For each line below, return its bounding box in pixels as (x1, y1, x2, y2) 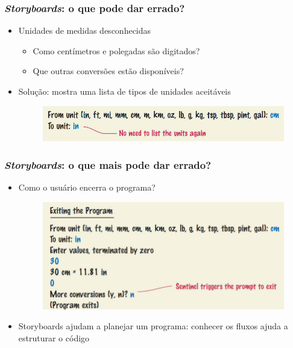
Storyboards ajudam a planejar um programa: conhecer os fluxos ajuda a (18, 320, 288, 332)
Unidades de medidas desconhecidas (18, 24, 151, 37)
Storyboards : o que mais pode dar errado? (4, 157, 212, 172)
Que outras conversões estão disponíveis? (33, 65, 184, 77)
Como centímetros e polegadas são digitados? (33, 44, 200, 57)
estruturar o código (18, 332, 90, 344)
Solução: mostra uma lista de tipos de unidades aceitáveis (18, 85, 231, 97)
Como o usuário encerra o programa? (18, 181, 156, 194)
